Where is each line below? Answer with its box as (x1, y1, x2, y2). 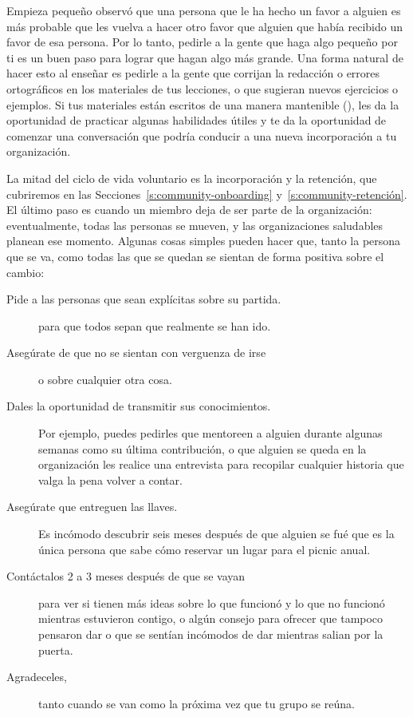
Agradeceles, (6, 668, 67, 685)
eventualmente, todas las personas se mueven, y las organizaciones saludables (6, 216, 383, 233)
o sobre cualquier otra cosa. (38, 370, 172, 387)
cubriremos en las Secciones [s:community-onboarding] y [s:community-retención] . (6, 185, 407, 202)
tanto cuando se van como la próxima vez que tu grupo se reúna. (38, 695, 355, 711)
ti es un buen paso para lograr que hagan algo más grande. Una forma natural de (6, 49, 403, 65)
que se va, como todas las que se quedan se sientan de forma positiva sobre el (6, 248, 384, 264)
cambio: (6, 263, 45, 280)
